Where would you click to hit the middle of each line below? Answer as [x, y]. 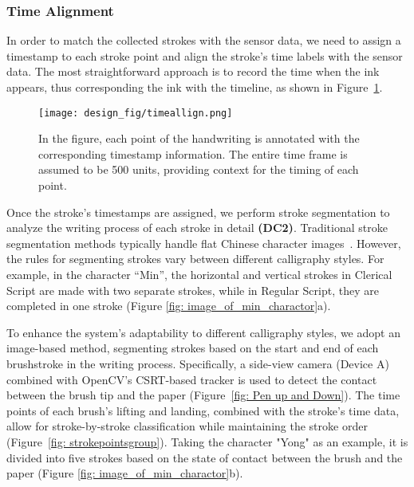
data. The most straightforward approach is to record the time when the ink [193, 71]
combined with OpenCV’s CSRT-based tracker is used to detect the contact [192, 379]
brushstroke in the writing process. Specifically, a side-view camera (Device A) [198, 363]
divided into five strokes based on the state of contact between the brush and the [205, 457]
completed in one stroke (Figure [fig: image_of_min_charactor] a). [169, 306]
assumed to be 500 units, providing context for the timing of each [199, 169]
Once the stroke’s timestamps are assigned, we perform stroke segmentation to [198, 212]
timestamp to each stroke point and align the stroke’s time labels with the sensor [205, 55]
